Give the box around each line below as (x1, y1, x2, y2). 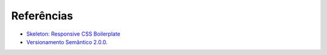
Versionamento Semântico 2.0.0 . (26, 38, 108, 45)
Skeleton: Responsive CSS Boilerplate (26, 30, 121, 37)
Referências (11, 9, 73, 22)
